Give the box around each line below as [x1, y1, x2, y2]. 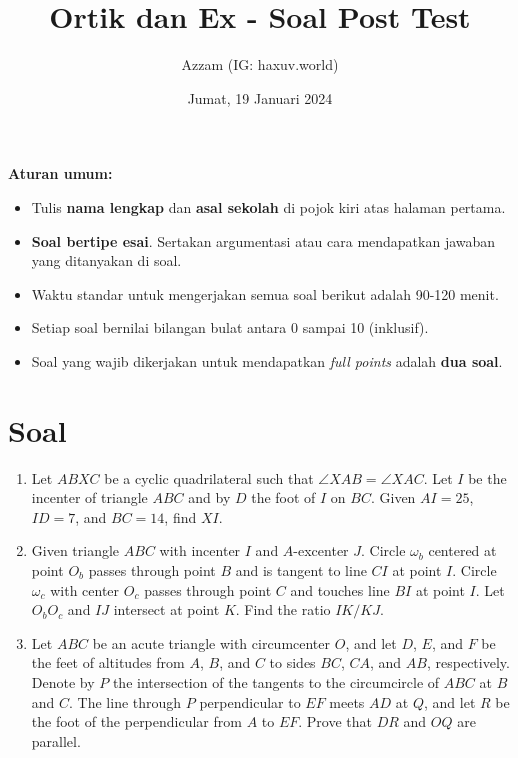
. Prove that [298, 711, 373, 732]
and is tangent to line [235, 559, 367, 580]
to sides [269, 652, 316, 673]
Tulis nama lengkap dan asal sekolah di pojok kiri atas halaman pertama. [31, 196, 506, 217]
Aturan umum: [8, 163, 113, 184]
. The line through [69, 691, 182, 712]
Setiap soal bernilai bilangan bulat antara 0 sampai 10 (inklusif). [31, 317, 429, 338]
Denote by [31, 671, 95, 692]
